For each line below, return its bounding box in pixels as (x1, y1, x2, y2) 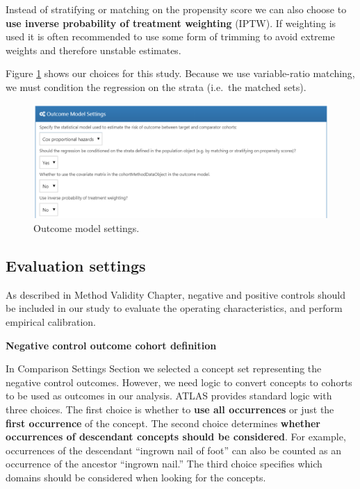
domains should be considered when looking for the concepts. (6, 470, 266, 484)
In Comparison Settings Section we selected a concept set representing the (6, 361, 322, 376)
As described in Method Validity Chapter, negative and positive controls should (6, 287, 345, 301)
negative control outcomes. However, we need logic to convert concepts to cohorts (6, 374, 352, 389)
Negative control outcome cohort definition (6, 338, 217, 352)
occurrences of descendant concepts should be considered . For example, (6, 429, 346, 444)
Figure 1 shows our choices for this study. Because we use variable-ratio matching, (6, 66, 355, 81)
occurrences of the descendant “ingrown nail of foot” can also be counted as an (6, 442, 342, 457)
